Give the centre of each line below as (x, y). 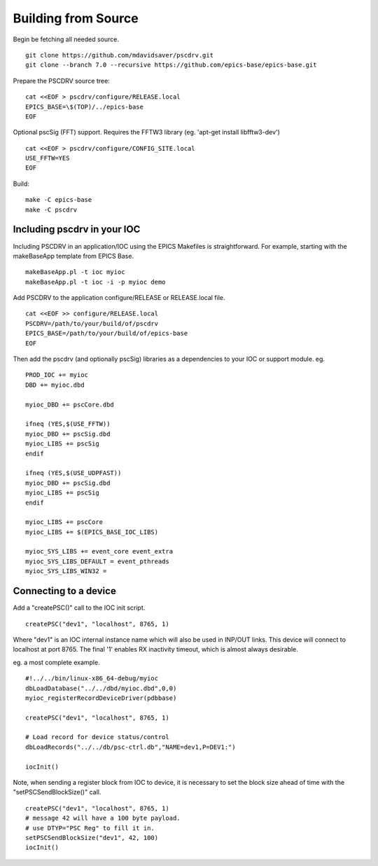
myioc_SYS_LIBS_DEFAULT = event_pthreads (97, 561)
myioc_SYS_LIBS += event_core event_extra (99, 551)
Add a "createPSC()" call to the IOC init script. (79, 608)
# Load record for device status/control (97, 737)
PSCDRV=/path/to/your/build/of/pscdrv (92, 323)
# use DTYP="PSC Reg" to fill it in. (90, 828)
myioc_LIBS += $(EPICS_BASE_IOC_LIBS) (92, 532)
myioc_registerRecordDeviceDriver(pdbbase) (101, 698)
